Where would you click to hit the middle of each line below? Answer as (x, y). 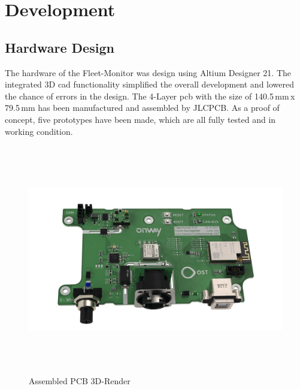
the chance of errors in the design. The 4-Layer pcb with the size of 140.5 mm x (150, 96)
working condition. (39, 131)
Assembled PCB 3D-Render (80, 380)
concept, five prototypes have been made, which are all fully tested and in (140, 119)
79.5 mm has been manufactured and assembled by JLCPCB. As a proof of (142, 108)
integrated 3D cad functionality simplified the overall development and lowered (150, 84)
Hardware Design (60, 47)
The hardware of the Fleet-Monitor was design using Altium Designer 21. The (148, 72)
